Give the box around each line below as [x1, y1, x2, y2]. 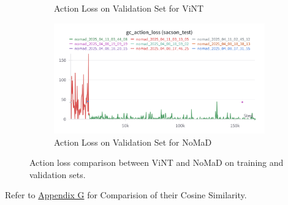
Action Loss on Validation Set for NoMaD [54, 135, 212, 148]
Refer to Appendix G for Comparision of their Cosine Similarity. [5, 188, 247, 201]
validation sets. [29, 168, 86, 181]
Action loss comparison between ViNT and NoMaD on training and [29, 156, 284, 169]
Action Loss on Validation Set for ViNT [54, 2, 204, 14]
